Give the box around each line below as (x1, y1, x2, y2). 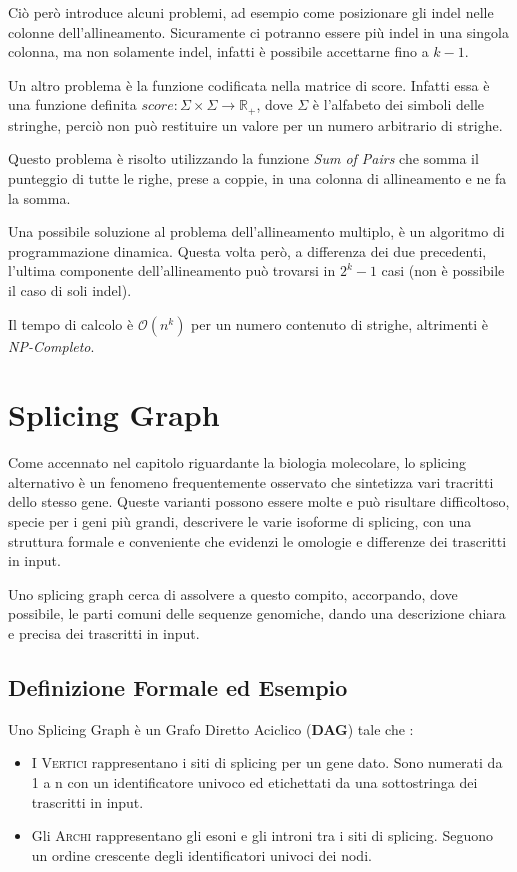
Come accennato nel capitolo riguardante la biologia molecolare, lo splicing (8, 452, 466, 473)
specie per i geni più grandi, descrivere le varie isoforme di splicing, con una (8, 511, 472, 532)
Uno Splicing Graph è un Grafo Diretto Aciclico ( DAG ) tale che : (8, 718, 414, 739)
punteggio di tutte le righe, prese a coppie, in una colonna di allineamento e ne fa (8, 168, 507, 189)
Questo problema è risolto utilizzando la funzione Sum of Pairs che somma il (8, 148, 479, 169)
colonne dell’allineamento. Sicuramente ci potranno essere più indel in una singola (8, 21, 509, 42)
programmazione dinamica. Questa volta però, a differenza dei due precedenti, (8, 240, 487, 261)
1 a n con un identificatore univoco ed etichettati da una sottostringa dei (31, 772, 478, 793)
